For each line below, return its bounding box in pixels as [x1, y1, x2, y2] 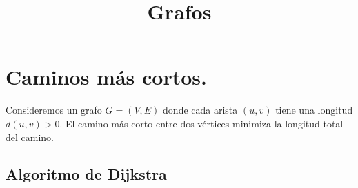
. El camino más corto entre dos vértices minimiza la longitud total [59, 116, 344, 130]
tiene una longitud [275, 103, 353, 117]
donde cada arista [163, 103, 238, 117]
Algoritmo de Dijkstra [6, 163, 167, 185]
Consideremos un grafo [6, 103, 102, 117]
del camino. [6, 129, 54, 144]
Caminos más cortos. [6, 63, 207, 91]
